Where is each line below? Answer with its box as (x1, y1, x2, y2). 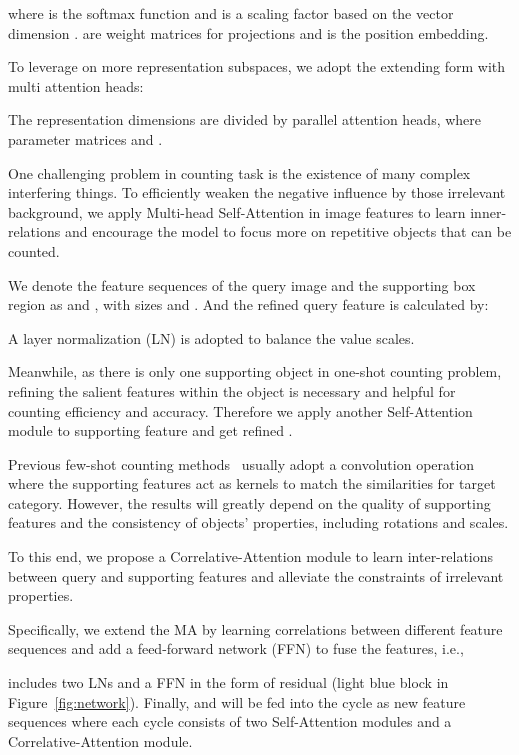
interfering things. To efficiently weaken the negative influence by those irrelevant (8, 182, 506, 203)
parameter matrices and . (8, 128, 163, 149)
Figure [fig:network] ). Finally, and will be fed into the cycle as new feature (8, 691, 466, 712)
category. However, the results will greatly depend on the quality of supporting (8, 492, 491, 513)
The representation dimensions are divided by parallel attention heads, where (8, 109, 482, 130)
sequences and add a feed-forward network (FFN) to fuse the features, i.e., (8, 638, 464, 659)
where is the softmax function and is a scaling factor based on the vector (8, 3, 454, 23)
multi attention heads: (8, 75, 144, 96)
